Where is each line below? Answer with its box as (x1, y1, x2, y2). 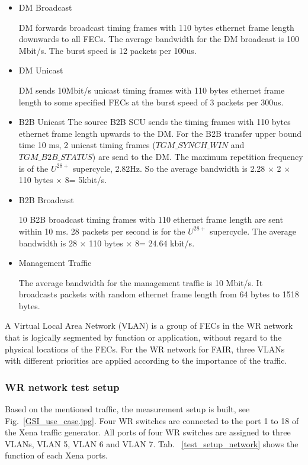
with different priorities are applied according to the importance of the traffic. (5, 354, 287, 367)
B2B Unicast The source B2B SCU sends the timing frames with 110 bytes (18, 116, 291, 128)
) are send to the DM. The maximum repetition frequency (92, 150, 303, 162)
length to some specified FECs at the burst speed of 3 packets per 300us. (18, 95, 284, 108)
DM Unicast (18, 64, 63, 76)
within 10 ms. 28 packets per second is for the (18, 225, 185, 237)
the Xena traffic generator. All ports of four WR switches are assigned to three (5, 426, 291, 438)
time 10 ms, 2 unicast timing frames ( (18, 139, 156, 151)
